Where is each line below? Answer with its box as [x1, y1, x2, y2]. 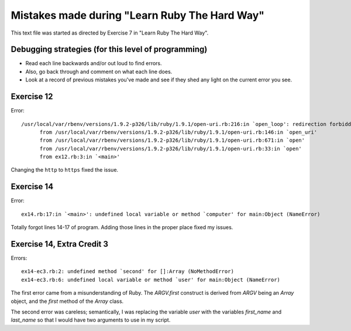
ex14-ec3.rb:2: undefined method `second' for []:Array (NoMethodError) [21, 268, 234, 275]
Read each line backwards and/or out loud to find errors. [25, 60, 162, 67]
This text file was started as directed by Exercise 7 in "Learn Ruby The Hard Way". [11, 29, 209, 36]
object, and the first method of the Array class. [11, 298, 124, 305]
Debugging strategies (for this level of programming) [11, 45, 208, 54]
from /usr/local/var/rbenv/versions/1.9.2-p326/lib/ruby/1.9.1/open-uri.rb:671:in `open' [39, 137, 305, 144]
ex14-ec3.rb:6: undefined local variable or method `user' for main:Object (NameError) [21, 276, 281, 283]
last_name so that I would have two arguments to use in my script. [11, 316, 171, 323]
